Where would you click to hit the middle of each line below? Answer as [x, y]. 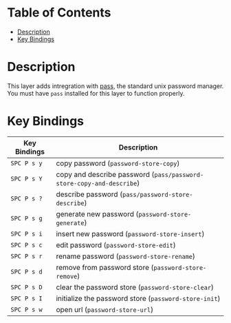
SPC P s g [26, 218]
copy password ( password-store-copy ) [118, 163]
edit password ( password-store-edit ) [116, 244]
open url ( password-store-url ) [104, 309]
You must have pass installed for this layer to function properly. [96, 93]
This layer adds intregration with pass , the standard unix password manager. [115, 86]
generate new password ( [97, 213]
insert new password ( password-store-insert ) [130, 233]
